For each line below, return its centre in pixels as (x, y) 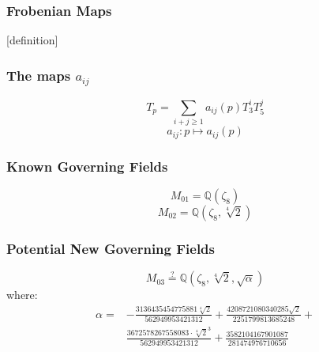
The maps (39, 75)
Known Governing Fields (87, 166)
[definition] (32, 40)
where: (22, 295)
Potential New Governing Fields (111, 248)
